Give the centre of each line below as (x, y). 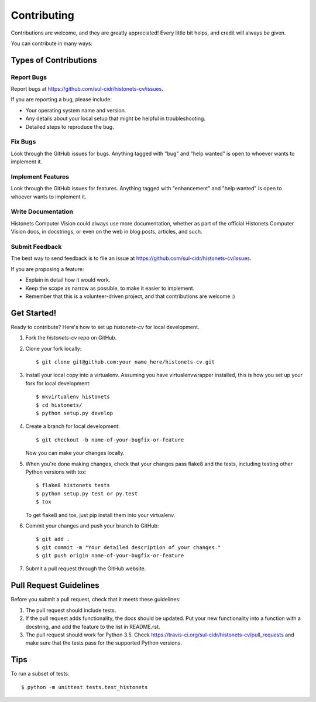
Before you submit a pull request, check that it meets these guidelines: (96, 600)
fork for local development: (58, 383)
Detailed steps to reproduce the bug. (70, 126)
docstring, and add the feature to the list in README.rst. (93, 626)
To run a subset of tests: (40, 674)
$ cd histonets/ (59, 405)
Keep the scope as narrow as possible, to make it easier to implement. (110, 288)
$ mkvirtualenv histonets (73, 397)
